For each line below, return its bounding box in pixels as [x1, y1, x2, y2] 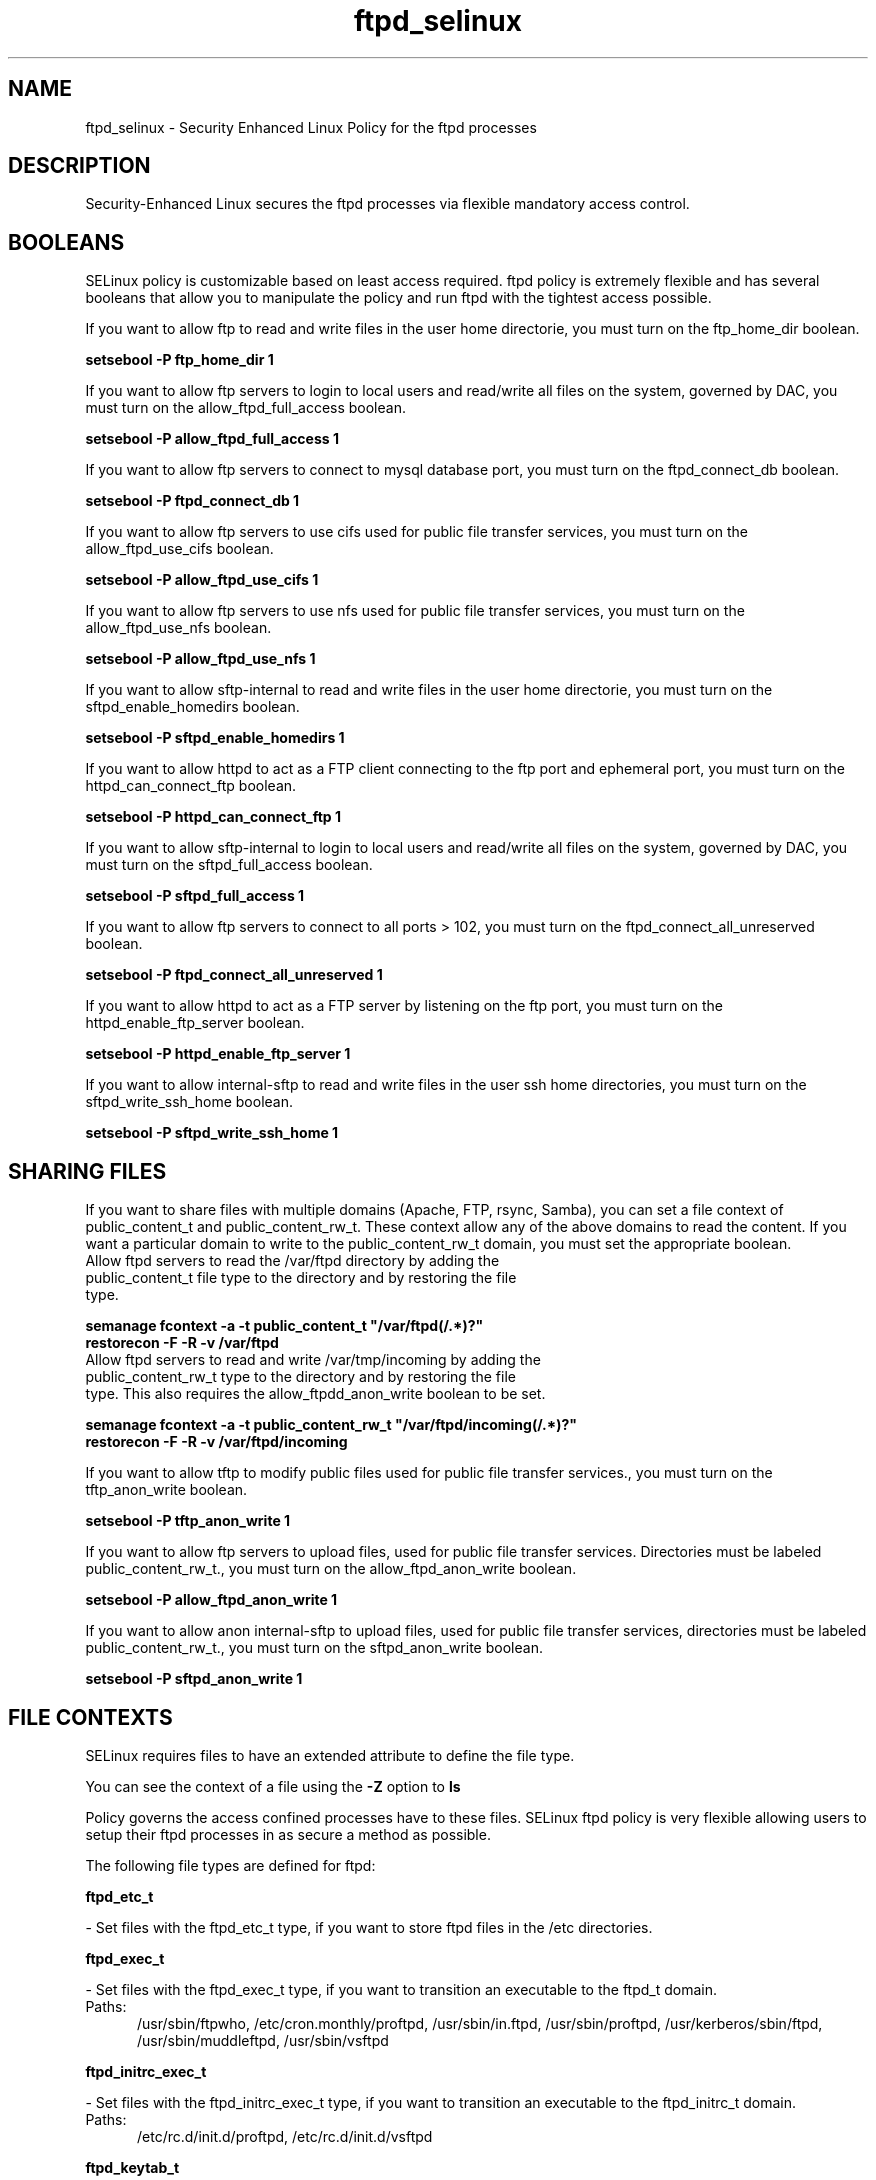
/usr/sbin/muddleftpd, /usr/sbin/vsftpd [137, 2031, 389, 2049]
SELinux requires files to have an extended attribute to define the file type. [85, 1746, 575, 1764]
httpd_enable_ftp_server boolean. [85, 1014, 305, 1032]
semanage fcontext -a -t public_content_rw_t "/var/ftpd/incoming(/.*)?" [85, 1416, 577, 1434]
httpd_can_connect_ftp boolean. [85, 777, 297, 795]
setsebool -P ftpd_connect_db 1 [85, 492, 300, 510]
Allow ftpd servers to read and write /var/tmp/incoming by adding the [85, 1351, 541, 1369]
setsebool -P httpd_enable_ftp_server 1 [85, 1045, 351, 1063]
